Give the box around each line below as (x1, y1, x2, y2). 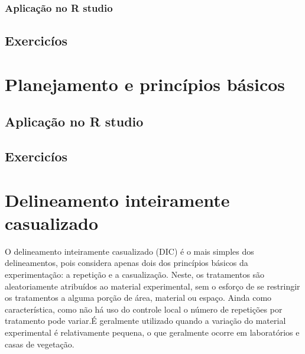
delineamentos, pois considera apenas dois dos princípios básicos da (5, 256, 248, 269)
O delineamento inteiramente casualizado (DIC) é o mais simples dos (5, 245, 254, 257)
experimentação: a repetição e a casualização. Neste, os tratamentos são (5, 268, 265, 281)
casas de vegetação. (5, 337, 74, 350)
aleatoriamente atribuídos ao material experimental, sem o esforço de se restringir (5, 280, 300, 292)
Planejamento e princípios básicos (5, 72, 285, 96)
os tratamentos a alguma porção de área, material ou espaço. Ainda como (5, 291, 272, 304)
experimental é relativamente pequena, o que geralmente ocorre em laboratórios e (5, 326, 300, 339)
